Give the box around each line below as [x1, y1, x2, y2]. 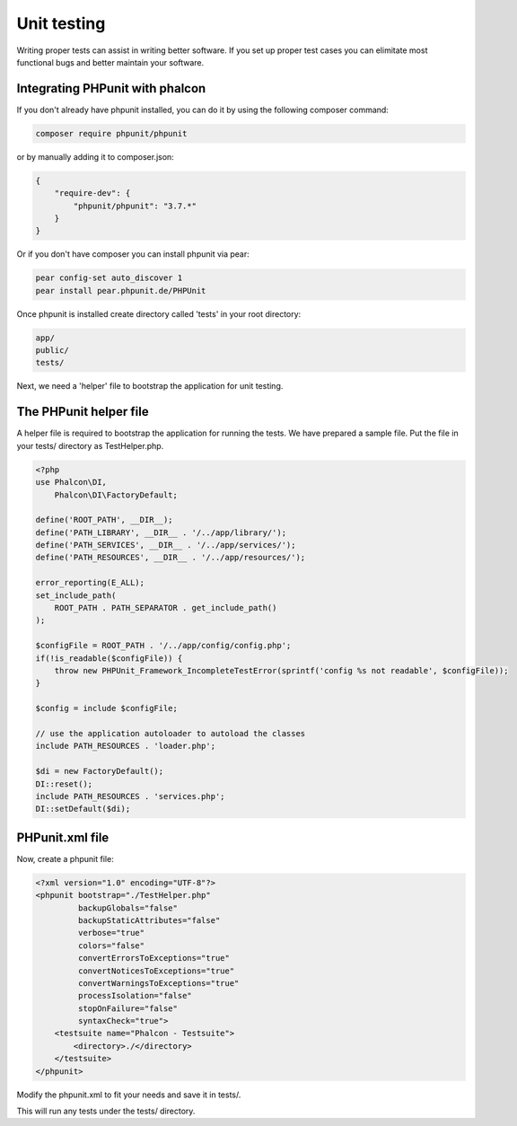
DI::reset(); [35, 779, 93, 789]
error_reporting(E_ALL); [35, 577, 145, 588]
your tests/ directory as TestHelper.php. [16, 440, 164, 451]
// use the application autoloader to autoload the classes [35, 728, 306, 738]
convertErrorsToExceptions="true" [77, 953, 231, 963]
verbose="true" [77, 928, 145, 938]
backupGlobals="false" [77, 902, 179, 913]
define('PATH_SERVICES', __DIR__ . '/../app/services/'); [35, 540, 296, 550]
